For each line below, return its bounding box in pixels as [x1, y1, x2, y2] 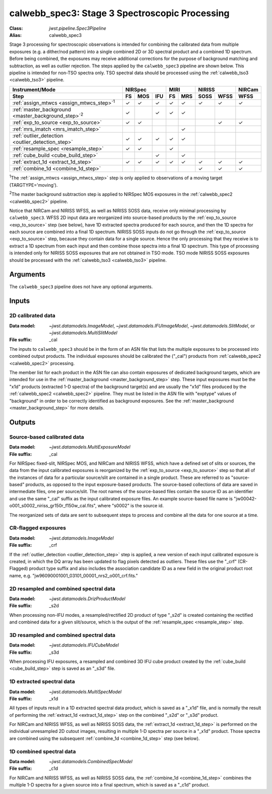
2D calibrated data [9, 312, 55, 319]
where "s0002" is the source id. [97, 503, 164, 509]
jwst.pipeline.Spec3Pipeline [49, 25, 106, 31]
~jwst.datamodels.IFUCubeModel [49, 642, 119, 648]
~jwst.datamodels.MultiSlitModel [49, 330, 118, 336]
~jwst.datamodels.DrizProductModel [49, 596, 126, 602]
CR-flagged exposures [9, 524, 66, 532]
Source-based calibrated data [9, 433, 84, 440]
